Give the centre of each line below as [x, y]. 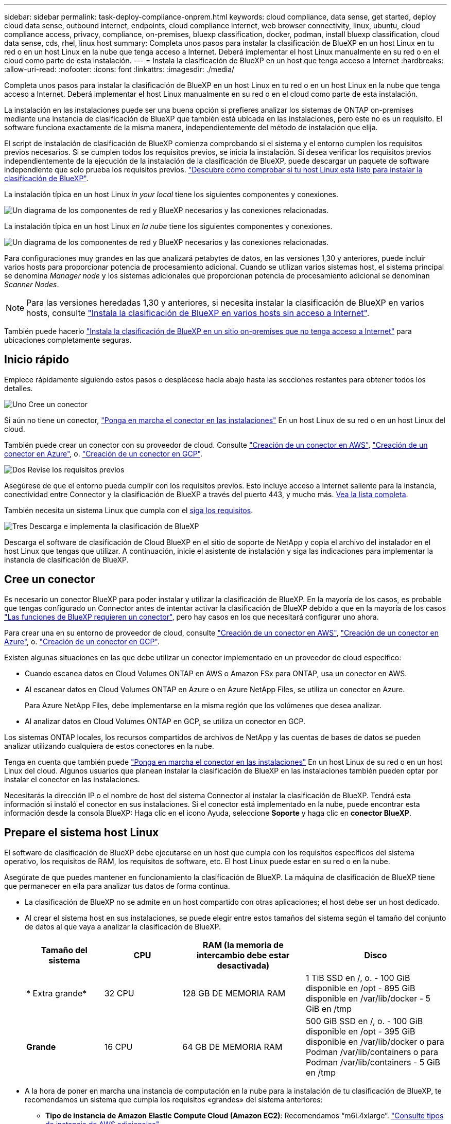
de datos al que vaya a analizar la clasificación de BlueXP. [123, 926]
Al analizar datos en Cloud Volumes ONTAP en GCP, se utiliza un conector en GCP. [165, 721]
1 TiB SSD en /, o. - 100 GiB [358, 978]
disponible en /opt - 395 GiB [361, 1031]
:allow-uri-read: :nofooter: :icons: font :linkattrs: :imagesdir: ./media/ [119, 69]
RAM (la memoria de [243, 945]
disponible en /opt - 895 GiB [361, 988]
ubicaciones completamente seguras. [68, 340]
